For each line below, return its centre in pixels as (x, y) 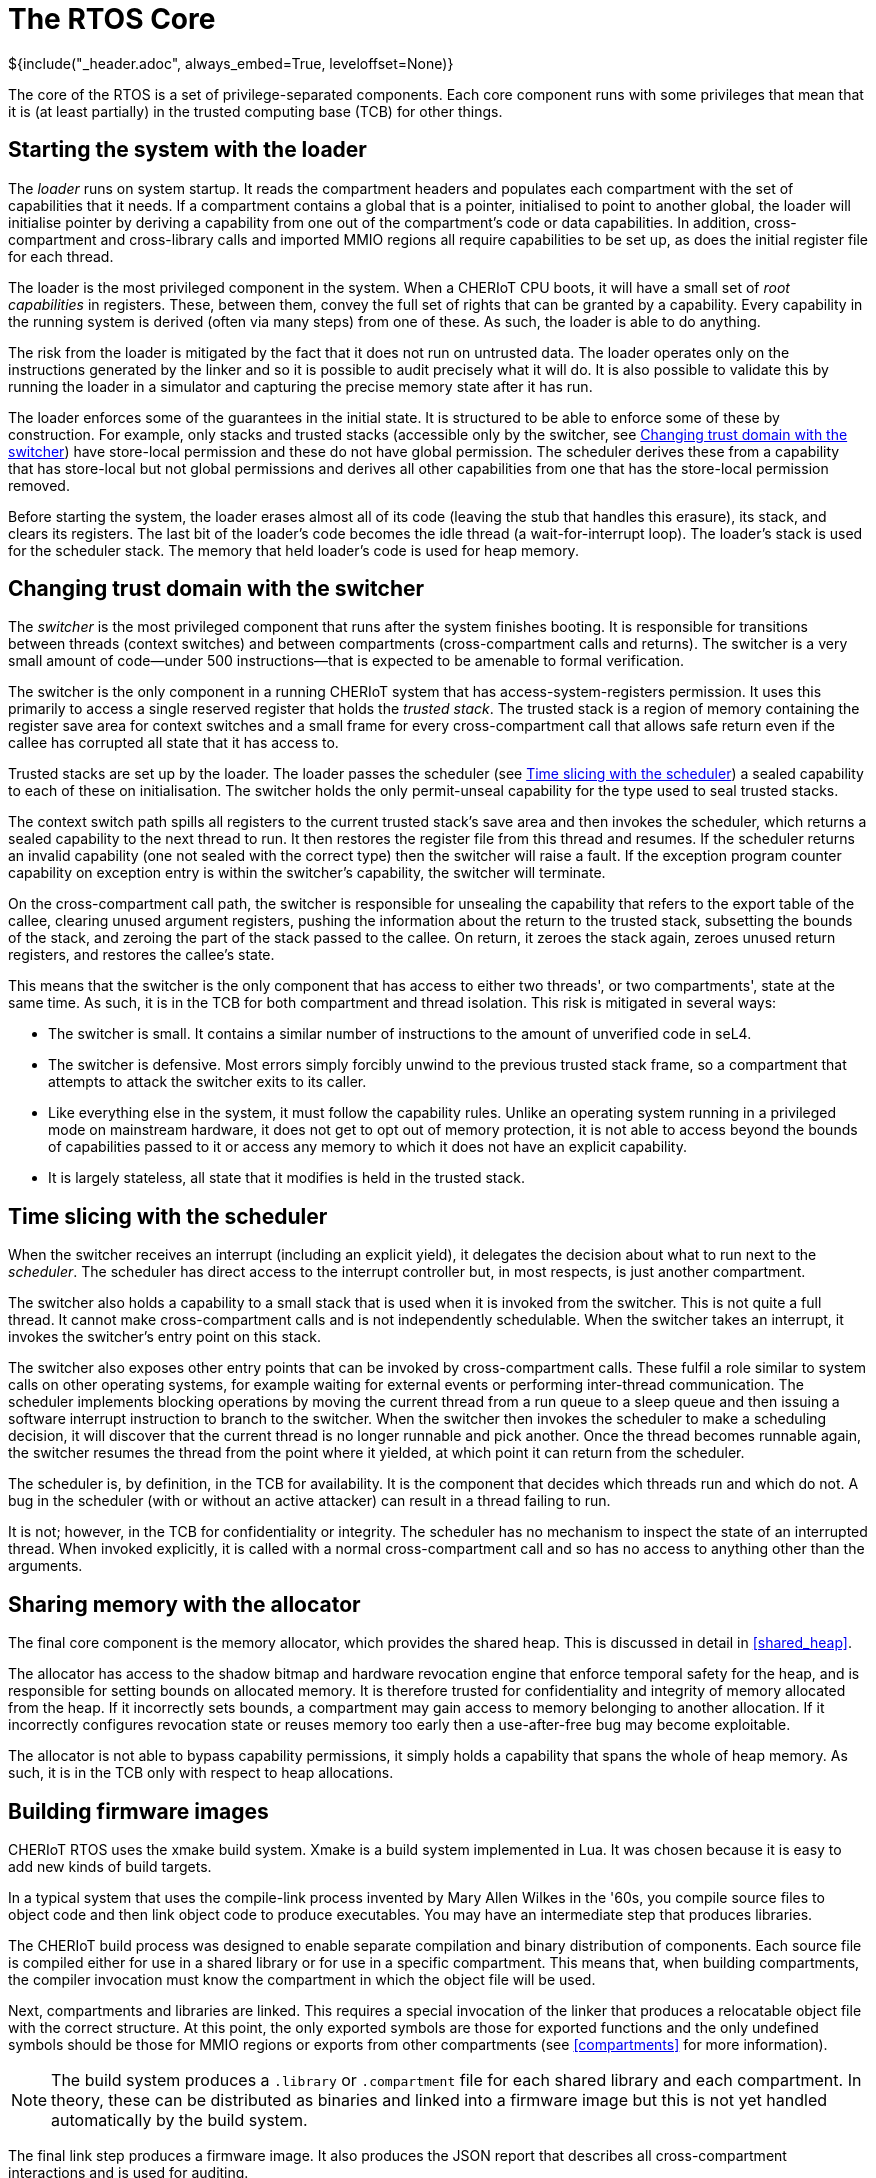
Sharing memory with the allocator (184, 1604)
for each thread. (61, 256)
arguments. (45, 1566)
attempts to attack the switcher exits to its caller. (207, 1082)
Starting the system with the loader (187, 150)
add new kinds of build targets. (110, 1866)
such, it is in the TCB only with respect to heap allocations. (201, 1773)
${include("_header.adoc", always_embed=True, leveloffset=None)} (231, 63)
